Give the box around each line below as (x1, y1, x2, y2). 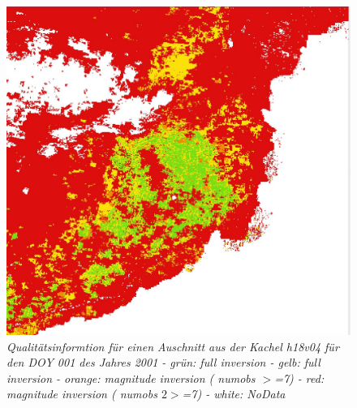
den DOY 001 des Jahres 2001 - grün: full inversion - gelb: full (6, 354, 320, 371)
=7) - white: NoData (182, 385, 286, 402)
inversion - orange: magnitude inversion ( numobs (6, 369, 256, 386)
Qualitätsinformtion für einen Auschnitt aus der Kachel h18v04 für (6, 337, 339, 354)
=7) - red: (274, 369, 325, 386)
